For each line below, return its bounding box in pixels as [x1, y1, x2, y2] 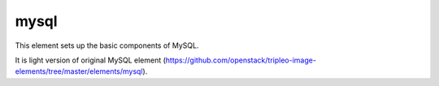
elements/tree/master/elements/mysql [15, 67, 143, 76]
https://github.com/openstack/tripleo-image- [165, 55, 317, 65]
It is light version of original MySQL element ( [15, 55, 167, 65]
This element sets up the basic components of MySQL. [15, 41, 199, 50]
